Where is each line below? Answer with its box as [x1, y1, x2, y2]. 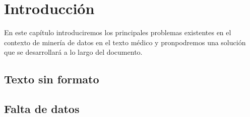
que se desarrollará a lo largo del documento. [4, 47, 143, 57]
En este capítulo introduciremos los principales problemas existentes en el [4, 27, 231, 38]
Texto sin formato [4, 71, 99, 87]
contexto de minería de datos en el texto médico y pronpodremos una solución [4, 37, 246, 47]
